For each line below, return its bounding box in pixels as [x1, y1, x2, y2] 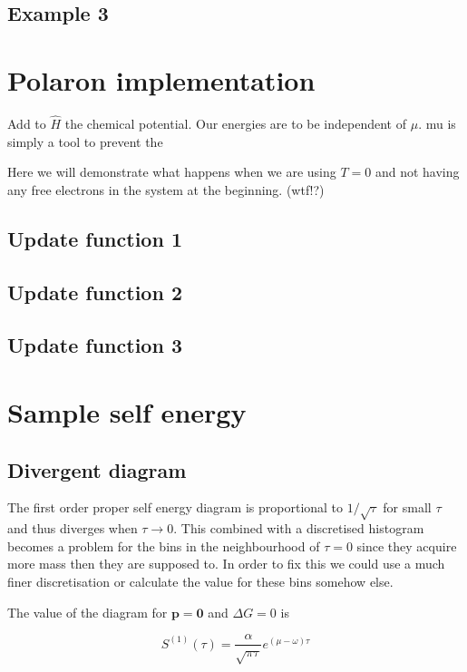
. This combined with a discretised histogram [173, 519, 424, 538]
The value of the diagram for [7, 602, 168, 621]
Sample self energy [7, 394, 247, 431]
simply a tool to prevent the [7, 131, 163, 151]
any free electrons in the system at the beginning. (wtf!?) [7, 180, 325, 199]
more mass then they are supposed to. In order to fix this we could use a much [7, 554, 445, 573]
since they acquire [356, 536, 457, 555]
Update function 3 [7, 331, 182, 359]
